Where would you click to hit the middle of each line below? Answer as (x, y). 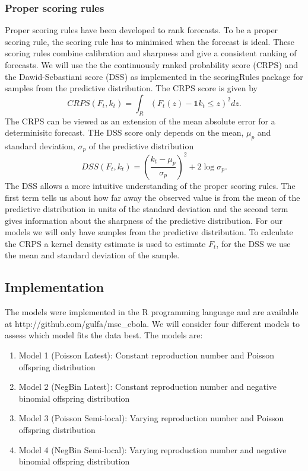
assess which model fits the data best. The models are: (104, 335)
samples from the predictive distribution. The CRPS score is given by (131, 88)
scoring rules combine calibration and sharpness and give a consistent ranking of (151, 53)
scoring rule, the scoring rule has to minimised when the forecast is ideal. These (150, 41)
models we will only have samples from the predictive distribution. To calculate (149, 232)
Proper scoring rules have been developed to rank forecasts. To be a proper (142, 30)
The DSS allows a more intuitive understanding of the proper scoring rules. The (150, 185)
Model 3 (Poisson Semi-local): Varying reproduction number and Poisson (151, 418)
